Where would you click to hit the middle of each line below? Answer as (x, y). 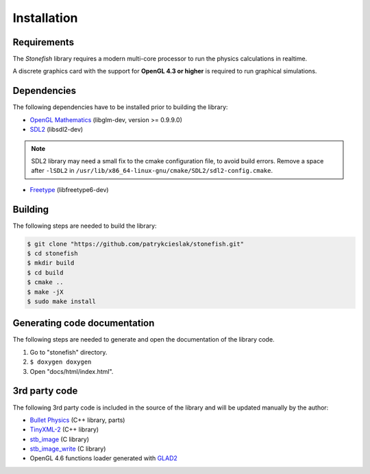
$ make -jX (45, 292)
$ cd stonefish (52, 253)
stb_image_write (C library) (68, 449)
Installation (45, 18)
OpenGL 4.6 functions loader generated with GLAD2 (104, 458)
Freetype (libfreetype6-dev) (69, 189)
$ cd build (45, 272)
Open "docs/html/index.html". (72, 371)
